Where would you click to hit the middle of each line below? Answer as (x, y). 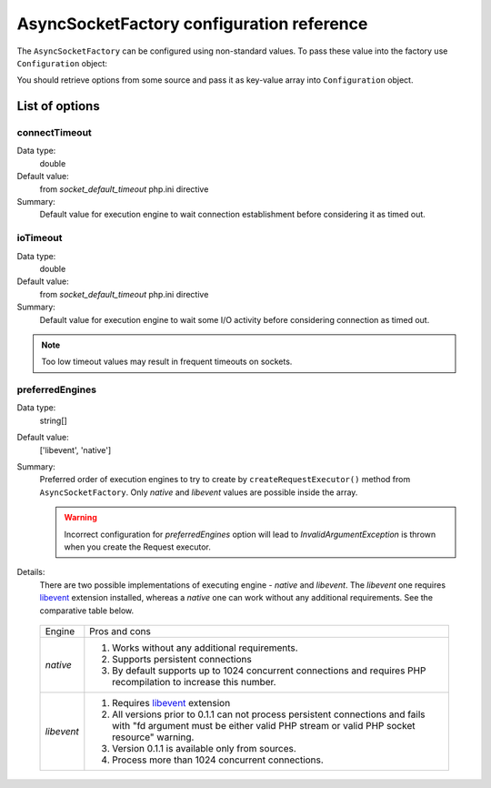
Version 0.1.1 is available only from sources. (205, 748)
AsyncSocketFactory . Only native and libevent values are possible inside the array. (199, 492)
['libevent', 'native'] (75, 450)
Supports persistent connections (182, 659)
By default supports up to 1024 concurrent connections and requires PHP (269, 671)
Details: (31, 572)
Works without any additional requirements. (205, 648)
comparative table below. (87, 611)
